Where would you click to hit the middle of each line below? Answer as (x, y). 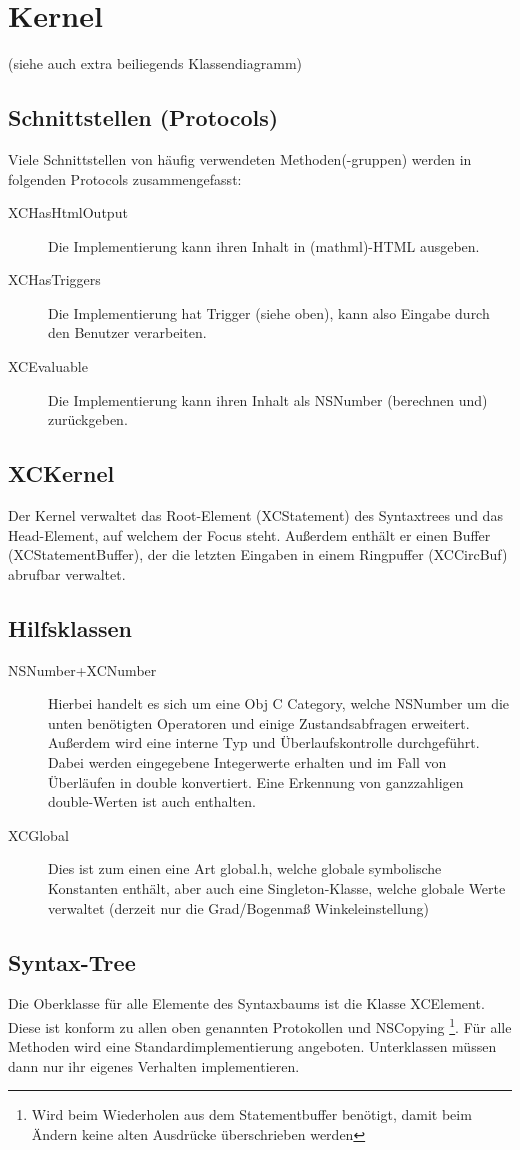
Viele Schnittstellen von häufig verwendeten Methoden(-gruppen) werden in (240, 158)
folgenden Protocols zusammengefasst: (125, 178)
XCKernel (61, 473)
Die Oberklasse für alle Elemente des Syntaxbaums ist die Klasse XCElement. (246, 1003)
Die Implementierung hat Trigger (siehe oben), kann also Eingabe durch (269, 312)
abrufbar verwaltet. (67, 573)
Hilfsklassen (70, 627)
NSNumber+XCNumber (82, 669)
